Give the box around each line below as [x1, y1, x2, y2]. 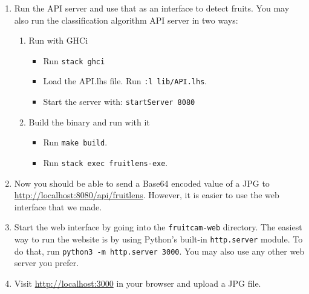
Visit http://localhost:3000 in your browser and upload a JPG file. [14, 277, 261, 289]
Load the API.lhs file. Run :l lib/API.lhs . [43, 75, 207, 87]
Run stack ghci [43, 54, 105, 67]
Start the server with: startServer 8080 [43, 95, 195, 108]
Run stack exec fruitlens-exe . [43, 156, 168, 169]
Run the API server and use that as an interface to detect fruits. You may [14, 2, 290, 14]
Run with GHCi [28, 34, 88, 47]
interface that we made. [14, 200, 102, 213]
